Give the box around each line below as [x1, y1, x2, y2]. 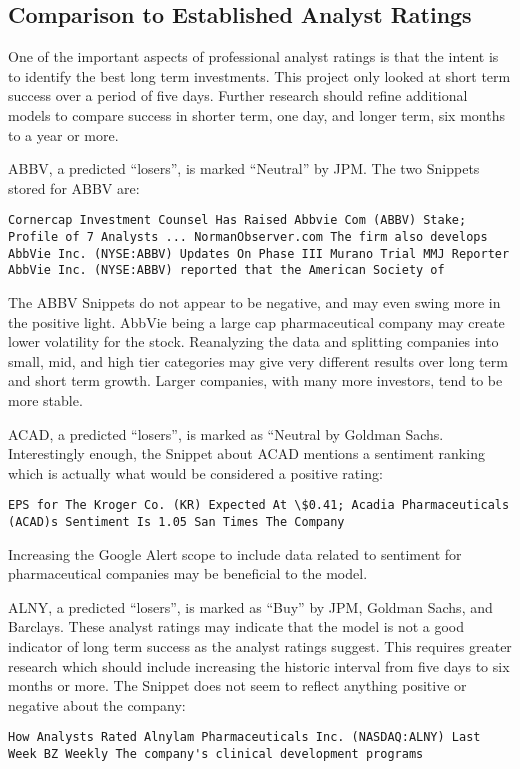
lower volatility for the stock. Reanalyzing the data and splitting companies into [8, 331, 499, 352]
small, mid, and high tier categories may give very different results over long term [8, 350, 508, 371]
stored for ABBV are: [8, 177, 140, 198]
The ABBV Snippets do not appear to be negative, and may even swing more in [8, 291, 501, 312]
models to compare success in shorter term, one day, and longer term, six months [8, 104, 505, 125]
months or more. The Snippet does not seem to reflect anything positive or [8, 675, 467, 696]
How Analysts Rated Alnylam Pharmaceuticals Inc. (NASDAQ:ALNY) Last [8, 730, 481, 745]
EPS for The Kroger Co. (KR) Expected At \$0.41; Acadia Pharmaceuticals [8, 498, 510, 513]
